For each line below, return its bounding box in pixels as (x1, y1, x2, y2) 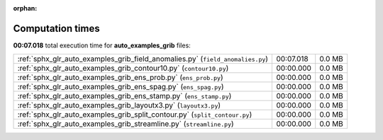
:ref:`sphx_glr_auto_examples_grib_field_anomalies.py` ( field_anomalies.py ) (17, 54, 269, 64)
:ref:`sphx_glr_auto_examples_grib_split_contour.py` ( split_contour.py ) (17, 110, 252, 119)
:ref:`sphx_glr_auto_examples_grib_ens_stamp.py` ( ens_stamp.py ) (17, 91, 232, 101)
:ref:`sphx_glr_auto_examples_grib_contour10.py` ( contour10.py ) (17, 64, 229, 74)
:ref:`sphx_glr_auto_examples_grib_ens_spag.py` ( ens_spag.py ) (17, 82, 224, 92)
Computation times (13, 22, 100, 35)
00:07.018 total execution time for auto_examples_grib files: (13, 41, 191, 49)
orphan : (13, 4, 38, 12)
